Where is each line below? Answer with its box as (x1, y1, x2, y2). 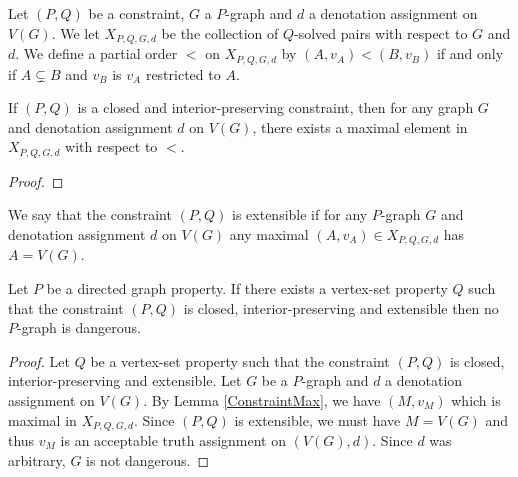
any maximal (229, 223, 309, 244)
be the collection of (161, 22, 279, 43)
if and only (436, 43, 504, 64)
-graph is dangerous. (17, 317, 141, 338)
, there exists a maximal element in (252, 116, 468, 137)
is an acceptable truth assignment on (60, 429, 286, 450)
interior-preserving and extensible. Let (8, 370, 242, 391)
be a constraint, (88, 3, 185, 23)
